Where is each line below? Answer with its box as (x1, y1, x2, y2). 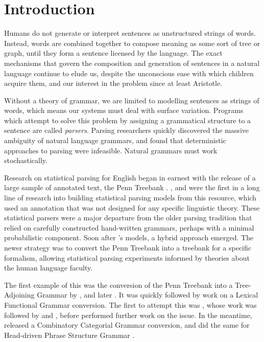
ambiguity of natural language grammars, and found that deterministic (4, 135, 226, 146)
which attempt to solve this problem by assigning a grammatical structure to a (4, 115, 251, 125)
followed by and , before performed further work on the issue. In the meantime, (4, 309, 252, 320)
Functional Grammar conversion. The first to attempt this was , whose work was (4, 299, 257, 310)
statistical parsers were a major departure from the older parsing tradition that (4, 212, 252, 223)
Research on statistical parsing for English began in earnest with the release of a (4, 172, 256, 183)
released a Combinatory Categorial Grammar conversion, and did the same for (4, 320, 250, 330)
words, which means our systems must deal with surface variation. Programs (4, 105, 244, 116)
